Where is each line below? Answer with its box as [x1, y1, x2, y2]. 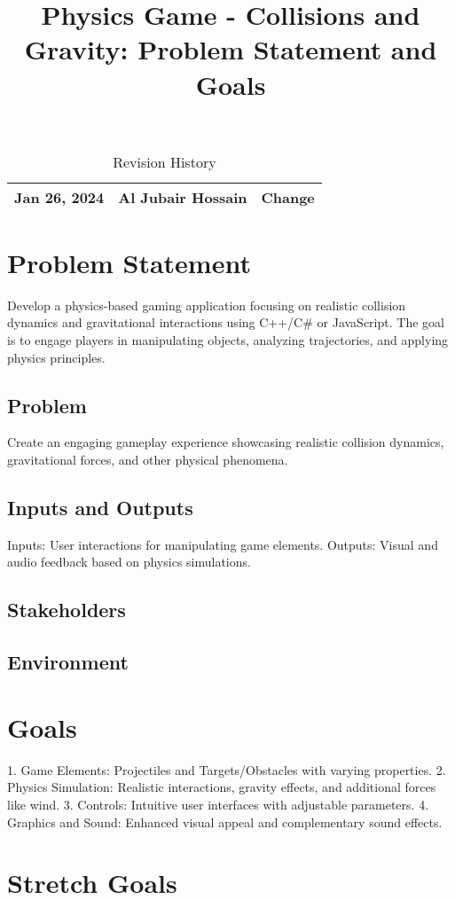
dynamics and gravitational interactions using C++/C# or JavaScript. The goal [7, 313, 444, 332]
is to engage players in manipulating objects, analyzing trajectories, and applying [7, 331, 449, 349]
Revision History [113, 151, 216, 172]
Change [261, 186, 315, 207]
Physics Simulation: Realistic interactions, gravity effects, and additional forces [7, 778, 436, 796]
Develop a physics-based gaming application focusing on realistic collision [7, 295, 406, 314]
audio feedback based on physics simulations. [7, 552, 251, 571]
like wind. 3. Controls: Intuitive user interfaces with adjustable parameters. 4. [7, 794, 429, 813]
